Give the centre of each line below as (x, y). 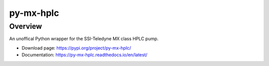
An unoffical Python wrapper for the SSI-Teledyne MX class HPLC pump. (84, 39)
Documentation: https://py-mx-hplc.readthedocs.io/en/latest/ (85, 55)
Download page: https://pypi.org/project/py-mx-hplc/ (76, 48)
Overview (26, 26)
